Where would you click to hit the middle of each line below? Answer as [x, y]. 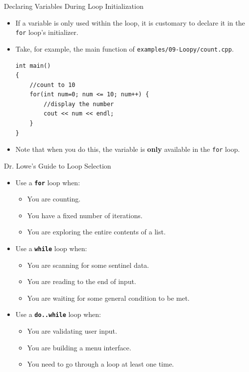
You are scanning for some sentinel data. [88, 265]
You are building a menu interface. [79, 347]
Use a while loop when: [51, 248]
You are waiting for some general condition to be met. [108, 298]
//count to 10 [52, 85]
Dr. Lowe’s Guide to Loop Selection [58, 165]
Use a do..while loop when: [58, 314]
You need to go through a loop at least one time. [100, 364]
